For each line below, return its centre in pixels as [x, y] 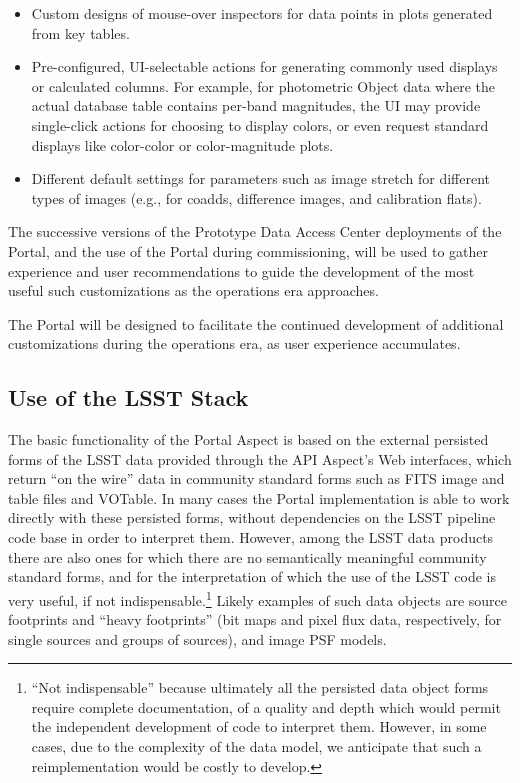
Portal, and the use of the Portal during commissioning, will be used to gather [248, 250]
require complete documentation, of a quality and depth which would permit [266, 706]
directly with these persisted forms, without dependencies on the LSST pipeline [252, 517]
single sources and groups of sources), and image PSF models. [197, 638]
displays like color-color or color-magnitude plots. [182, 144]
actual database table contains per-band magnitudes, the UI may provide [256, 105]
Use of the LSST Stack [128, 397]
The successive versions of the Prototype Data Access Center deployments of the [255, 231]
